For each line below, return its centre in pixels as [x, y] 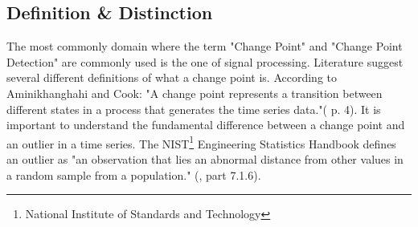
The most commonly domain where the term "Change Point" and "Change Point [205, 46]
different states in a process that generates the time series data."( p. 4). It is [194, 109]
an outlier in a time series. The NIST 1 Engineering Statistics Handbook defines [201, 142]
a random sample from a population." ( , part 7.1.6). [134, 174]
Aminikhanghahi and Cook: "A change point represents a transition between [195, 93]
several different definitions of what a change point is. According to [172, 77]
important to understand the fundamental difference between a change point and [206, 125]
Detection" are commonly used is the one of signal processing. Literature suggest [205, 61]
